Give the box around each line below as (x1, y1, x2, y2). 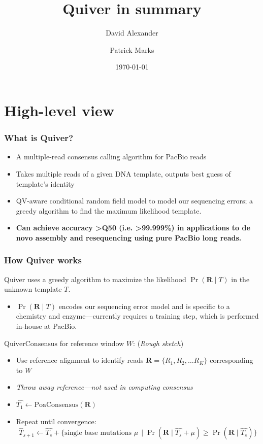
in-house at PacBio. (16, 321, 77, 331)
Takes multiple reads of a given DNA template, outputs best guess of (16, 168, 231, 179)
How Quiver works (4, 254, 82, 266)
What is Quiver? (4, 131, 74, 144)
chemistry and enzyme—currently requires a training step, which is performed (16, 311, 259, 321)
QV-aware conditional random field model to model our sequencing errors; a (16, 195, 253, 206)
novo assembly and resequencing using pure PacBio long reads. (16, 232, 242, 243)
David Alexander (106, 27, 158, 38)
